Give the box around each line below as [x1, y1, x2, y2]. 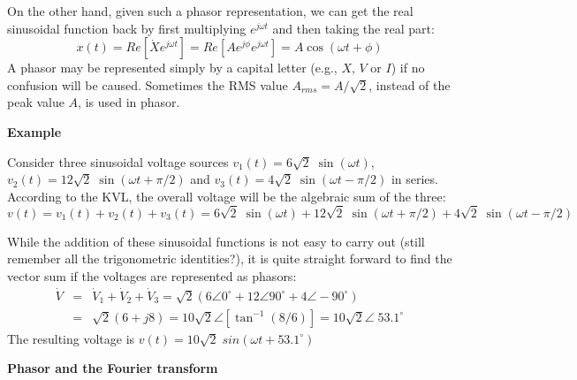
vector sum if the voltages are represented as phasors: [7, 266, 297, 285]
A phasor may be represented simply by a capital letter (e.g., [7, 58, 338, 77]
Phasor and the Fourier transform [7, 359, 218, 377]
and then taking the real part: [272, 19, 435, 37]
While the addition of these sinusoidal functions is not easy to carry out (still [7, 232, 425, 250]
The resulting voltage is [7, 329, 135, 347]
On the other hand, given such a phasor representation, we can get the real [7, 2, 414, 19]
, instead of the [368, 75, 451, 94]
